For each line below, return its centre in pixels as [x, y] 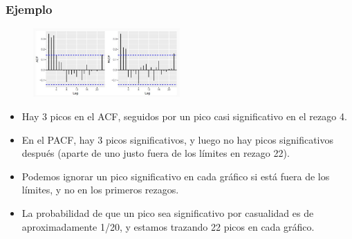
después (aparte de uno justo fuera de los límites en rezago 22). [156, 153]
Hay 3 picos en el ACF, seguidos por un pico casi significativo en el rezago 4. [184, 116]
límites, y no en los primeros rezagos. [100, 190]
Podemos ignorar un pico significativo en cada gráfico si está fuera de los [176, 176]
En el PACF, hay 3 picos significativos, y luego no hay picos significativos [178, 139]
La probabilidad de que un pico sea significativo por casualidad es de [168, 212]
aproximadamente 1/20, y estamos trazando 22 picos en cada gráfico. [168, 226]
